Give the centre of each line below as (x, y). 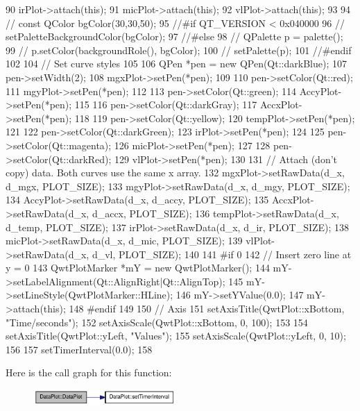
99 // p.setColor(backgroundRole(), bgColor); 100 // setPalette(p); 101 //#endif (179, 50)
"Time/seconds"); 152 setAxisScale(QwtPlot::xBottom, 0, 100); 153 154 (157, 322)
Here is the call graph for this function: (89, 372)
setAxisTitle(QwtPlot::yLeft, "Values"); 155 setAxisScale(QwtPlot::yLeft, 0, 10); (176, 336)
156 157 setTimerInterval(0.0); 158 (79, 349)
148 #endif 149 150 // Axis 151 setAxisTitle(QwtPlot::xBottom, (207, 309)
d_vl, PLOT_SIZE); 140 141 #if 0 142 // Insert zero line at (222, 254)
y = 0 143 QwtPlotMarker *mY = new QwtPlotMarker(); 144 (138, 268)
